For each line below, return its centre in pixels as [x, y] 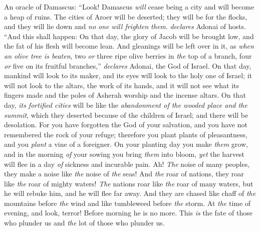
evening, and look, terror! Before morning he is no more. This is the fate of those [128, 213]
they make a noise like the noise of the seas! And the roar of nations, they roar [124, 174]
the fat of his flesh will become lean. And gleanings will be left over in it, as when [129, 46]
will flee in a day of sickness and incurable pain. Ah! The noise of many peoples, [127, 164]
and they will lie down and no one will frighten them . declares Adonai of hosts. [125, 26]
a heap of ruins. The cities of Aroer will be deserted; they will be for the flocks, [126, 16]
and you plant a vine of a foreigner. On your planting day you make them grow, [126, 144]
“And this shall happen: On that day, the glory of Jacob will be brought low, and [129, 36]
